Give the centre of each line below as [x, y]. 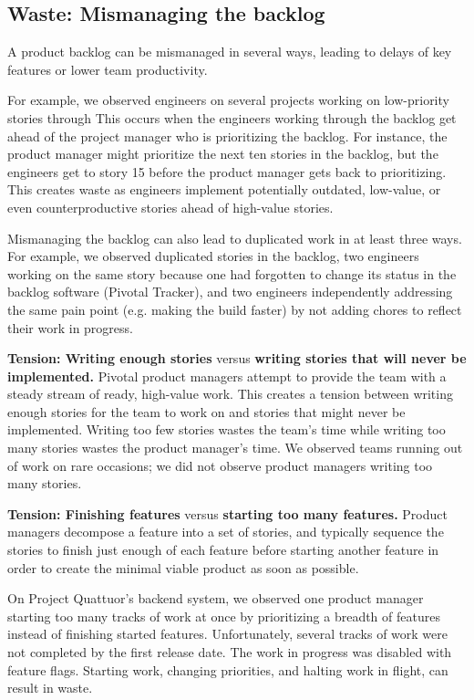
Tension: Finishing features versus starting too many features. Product [227, 513]
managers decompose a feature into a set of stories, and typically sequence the [226, 532]
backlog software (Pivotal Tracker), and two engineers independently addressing [230, 292]
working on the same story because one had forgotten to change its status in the [232, 273]
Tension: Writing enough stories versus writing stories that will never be [237, 358]
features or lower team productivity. [108, 69]
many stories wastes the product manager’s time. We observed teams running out [235, 448]
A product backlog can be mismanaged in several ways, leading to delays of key [230, 52]
